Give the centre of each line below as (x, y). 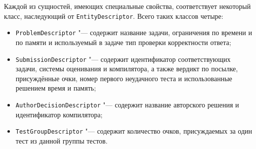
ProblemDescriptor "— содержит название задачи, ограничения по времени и (134, 32)
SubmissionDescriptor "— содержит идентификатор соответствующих (123, 59)
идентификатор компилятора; (59, 114)
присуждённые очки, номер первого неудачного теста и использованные (124, 78)
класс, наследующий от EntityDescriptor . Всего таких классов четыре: (114, 16)
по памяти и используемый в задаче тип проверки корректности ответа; (123, 42)
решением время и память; (56, 88)
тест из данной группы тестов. (62, 140)
